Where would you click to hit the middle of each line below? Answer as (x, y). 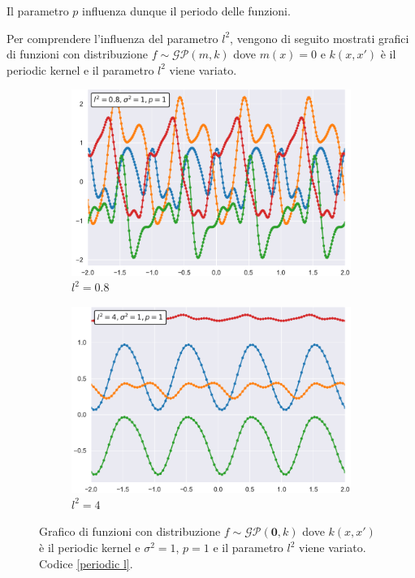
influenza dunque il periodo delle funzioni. (186, 11)
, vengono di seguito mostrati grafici (320, 38)
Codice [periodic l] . (86, 563)
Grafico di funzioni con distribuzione (130, 531)
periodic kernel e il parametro (80, 69)
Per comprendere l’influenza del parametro (112, 38)
